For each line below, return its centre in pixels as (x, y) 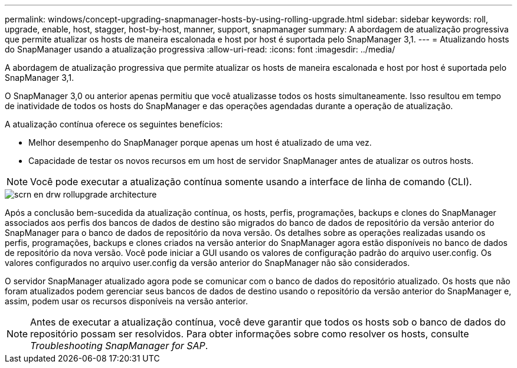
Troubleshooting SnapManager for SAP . (119, 346)
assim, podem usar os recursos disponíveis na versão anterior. (126, 301)
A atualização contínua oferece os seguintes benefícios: (114, 124)
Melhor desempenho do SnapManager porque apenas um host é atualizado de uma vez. (200, 142)
